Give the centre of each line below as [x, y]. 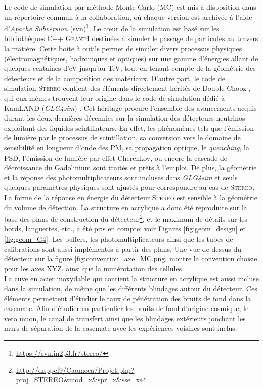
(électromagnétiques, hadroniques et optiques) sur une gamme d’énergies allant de [131, 58]
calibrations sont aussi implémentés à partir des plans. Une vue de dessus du [123, 248]
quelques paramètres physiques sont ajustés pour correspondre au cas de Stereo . [129, 187]
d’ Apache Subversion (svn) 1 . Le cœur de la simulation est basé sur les [112, 28]
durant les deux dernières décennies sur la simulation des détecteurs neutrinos [125, 118]
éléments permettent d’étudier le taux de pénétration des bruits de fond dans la [128, 298]
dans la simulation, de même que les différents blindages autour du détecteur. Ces [131, 288]
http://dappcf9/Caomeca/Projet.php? [75, 370]
